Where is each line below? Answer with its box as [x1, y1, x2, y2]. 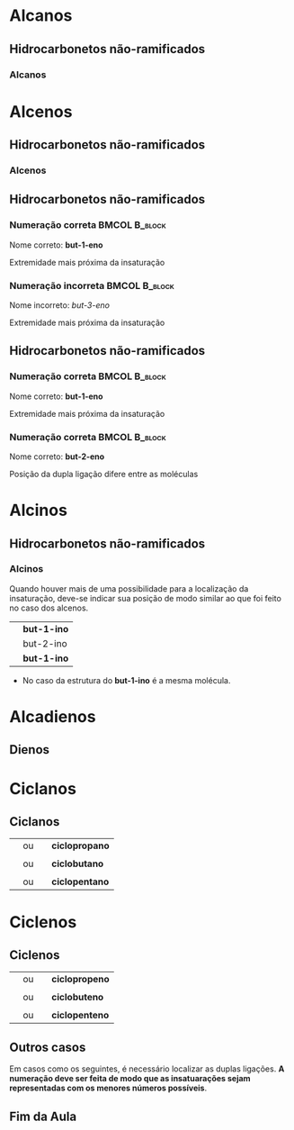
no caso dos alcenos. [9, 602, 89, 613]
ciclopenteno [51, 1009, 110, 1022]
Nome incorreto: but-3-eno [9, 299, 111, 311]
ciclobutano [51, 857, 104, 870]
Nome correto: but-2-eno [9, 451, 105, 462]
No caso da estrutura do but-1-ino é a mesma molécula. [22, 674, 231, 685]
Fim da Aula [9, 1108, 77, 1124]
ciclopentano [51, 875, 110, 888]
